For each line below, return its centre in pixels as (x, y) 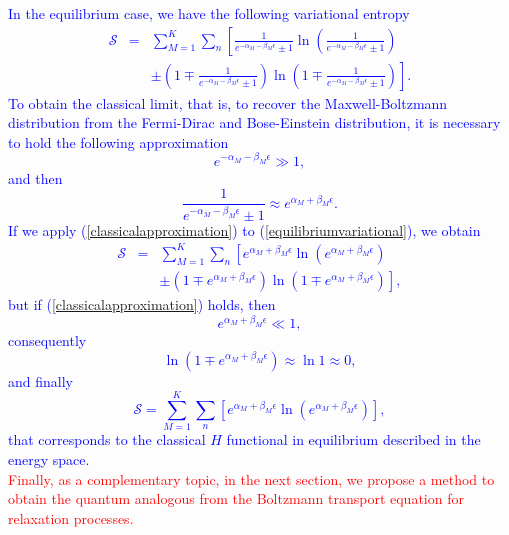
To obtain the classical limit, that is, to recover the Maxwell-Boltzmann (228, 102)
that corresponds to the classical (107, 439)
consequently (47, 340)
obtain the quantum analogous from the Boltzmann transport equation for (236, 498)
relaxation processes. (71, 517)
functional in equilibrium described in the (353, 439)
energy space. (49, 458)
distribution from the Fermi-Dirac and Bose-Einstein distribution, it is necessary (254, 122)
